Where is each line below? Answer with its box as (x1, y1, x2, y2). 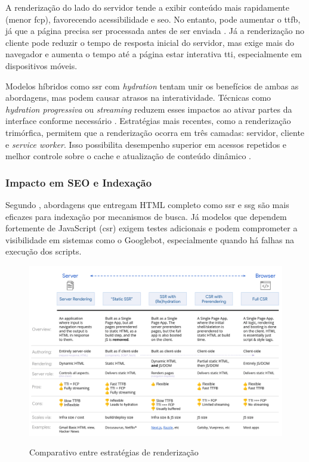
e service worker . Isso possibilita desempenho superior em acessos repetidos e (5, 138, 287, 150)
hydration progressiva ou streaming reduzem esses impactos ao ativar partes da (5, 103, 292, 115)
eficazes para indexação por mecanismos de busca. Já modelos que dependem (5, 210, 287, 222)
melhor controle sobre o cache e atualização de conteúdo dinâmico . (5, 150, 251, 162)
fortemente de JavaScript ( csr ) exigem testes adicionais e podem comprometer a (5, 222, 298, 234)
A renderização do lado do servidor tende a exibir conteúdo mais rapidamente (5, 1, 289, 13)
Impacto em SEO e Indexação (5, 175, 152, 190)
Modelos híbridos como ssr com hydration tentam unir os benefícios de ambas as (5, 79, 299, 92)
